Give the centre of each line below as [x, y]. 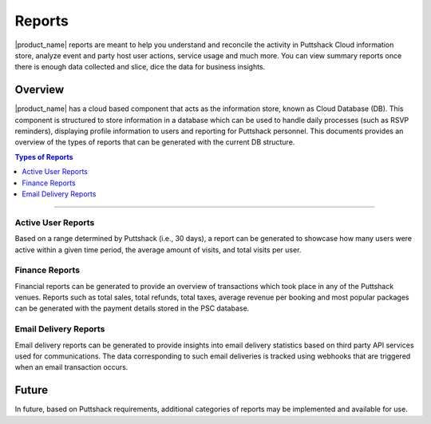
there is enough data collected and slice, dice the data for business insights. [140, 67]
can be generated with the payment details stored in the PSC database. [132, 308]
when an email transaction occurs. [71, 367]
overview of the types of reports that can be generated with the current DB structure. [155, 142]
